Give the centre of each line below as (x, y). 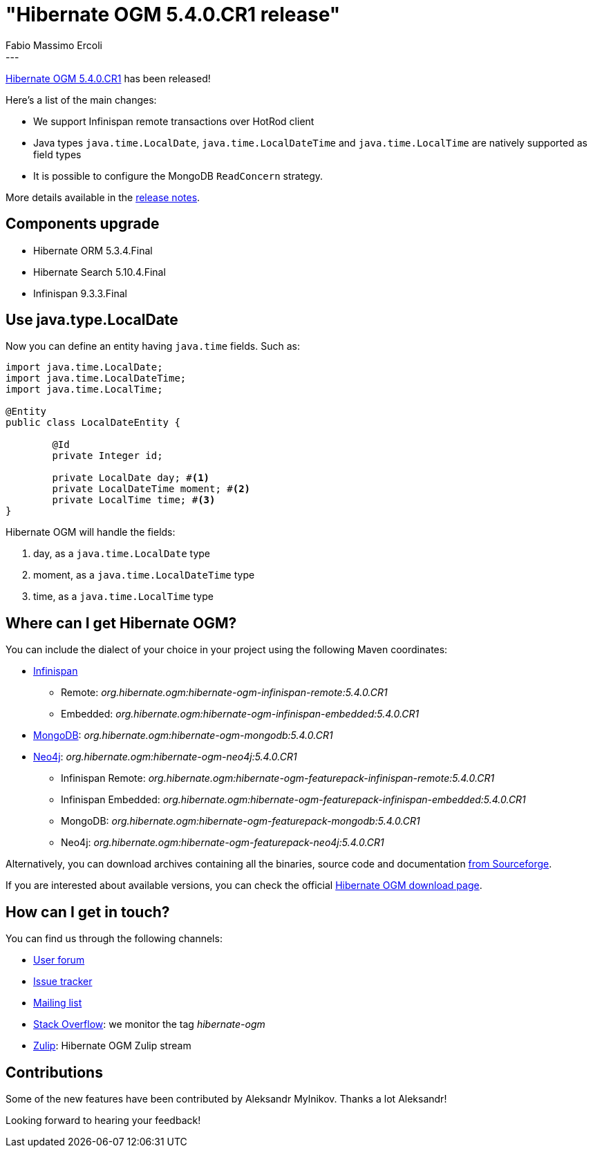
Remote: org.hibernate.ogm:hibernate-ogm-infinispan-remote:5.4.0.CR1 (224, 693)
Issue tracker (63, 982)
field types (57, 154)
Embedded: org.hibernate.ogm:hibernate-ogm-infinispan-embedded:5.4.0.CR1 (240, 714)
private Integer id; (107, 456)
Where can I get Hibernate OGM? (121, 623)
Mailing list (58, 1003)
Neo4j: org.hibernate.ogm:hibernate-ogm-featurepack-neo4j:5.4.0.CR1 (223, 843)
